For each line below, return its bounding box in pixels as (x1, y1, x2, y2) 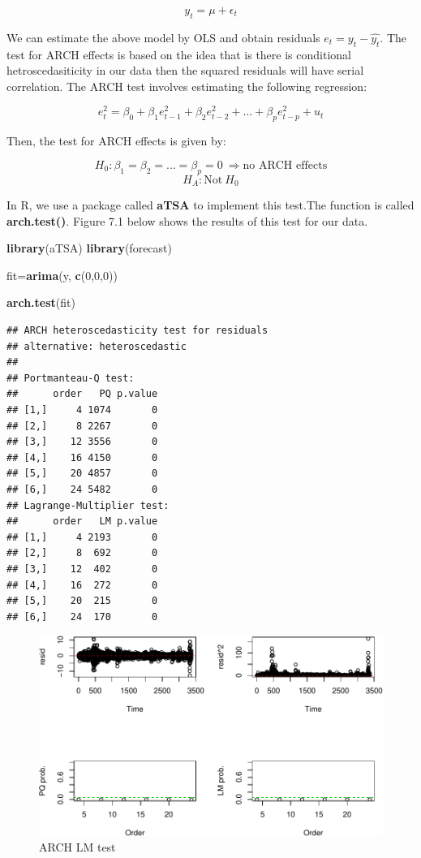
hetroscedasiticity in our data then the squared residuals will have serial (6, 62, 364, 79)
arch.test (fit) (6, 294, 75, 311)
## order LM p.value (6, 515, 158, 528)
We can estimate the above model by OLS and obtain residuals (6, 28, 320, 45)
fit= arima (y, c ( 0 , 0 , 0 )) (6, 266, 118, 283)
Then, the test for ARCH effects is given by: (6, 132, 226, 149)
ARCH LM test (39, 839, 116, 856)
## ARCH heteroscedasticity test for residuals (6, 325, 268, 337)
